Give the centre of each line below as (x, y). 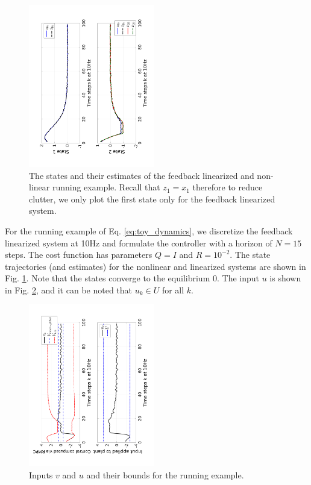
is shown (285, 278)
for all (173, 289)
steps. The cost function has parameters (79, 255)
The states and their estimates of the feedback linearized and (142, 175)
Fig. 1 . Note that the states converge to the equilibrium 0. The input (132, 278)
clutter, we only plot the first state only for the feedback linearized (152, 199)
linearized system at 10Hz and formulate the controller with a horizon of (139, 242)
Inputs (41, 475)
